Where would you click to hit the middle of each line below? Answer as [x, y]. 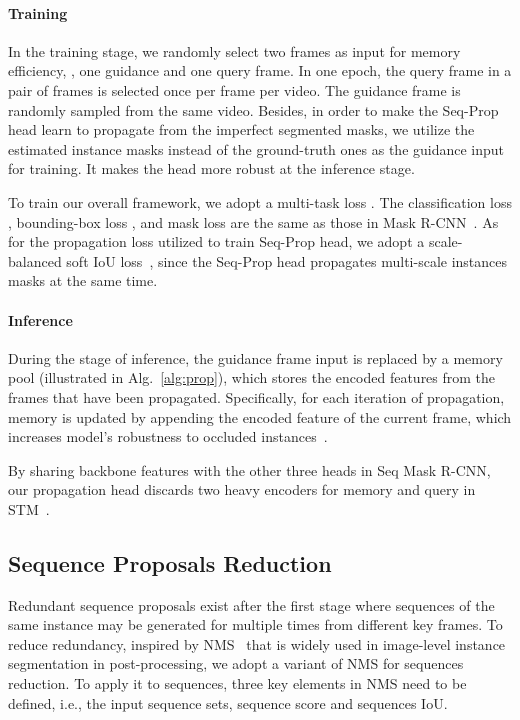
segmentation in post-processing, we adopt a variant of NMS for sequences [236, 663]
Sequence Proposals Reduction [170, 562]
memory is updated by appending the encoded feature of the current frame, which [260, 416]
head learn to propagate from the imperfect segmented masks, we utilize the [241, 129]
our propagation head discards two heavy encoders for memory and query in [242, 489]
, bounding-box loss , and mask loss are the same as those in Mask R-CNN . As [253, 221]
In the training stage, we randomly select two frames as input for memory [234, 50]
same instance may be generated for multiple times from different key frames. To [255, 624]
